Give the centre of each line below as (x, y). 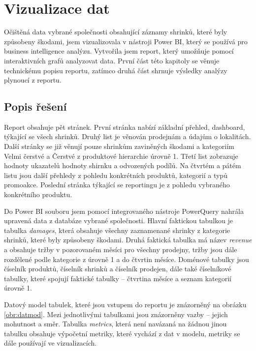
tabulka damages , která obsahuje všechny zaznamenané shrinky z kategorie (117, 230)
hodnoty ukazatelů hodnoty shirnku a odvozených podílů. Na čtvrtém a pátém (123, 165)
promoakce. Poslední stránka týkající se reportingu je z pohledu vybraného (117, 185)
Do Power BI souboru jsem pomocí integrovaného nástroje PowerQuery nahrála (124, 211)
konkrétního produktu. (38, 194)
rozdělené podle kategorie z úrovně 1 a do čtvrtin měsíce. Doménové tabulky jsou (127, 259)
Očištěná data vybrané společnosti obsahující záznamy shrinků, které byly (116, 32)
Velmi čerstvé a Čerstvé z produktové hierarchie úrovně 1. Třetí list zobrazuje (121, 156)
